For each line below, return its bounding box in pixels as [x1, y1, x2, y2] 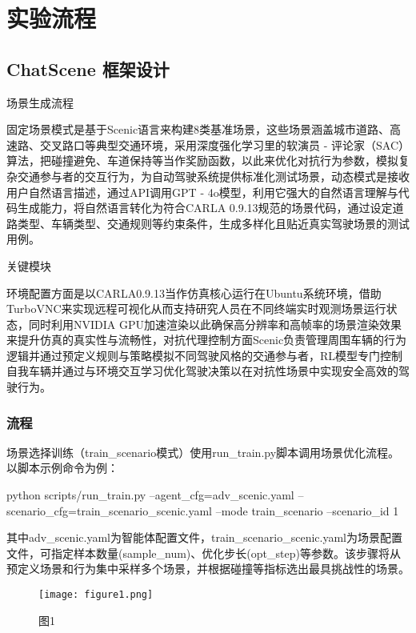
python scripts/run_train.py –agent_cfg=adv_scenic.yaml [6, 487, 294, 503]
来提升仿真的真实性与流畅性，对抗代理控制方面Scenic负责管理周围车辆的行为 [6, 331, 407, 348]
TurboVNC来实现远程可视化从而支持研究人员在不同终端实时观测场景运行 [6, 300, 386, 317]
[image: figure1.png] [38, 589, 154, 601]
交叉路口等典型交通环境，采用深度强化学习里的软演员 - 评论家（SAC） [39, 136, 410, 153]
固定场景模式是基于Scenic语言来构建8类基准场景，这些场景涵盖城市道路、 [6, 121, 390, 138]
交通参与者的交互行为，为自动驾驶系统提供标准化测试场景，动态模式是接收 [17, 167, 410, 184]
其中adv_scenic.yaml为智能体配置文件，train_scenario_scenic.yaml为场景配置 [6, 529, 402, 546]
